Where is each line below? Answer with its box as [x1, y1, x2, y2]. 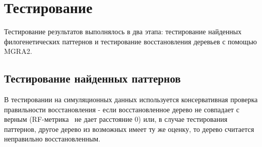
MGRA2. [4, 46, 32, 56]
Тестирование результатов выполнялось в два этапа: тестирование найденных [4, 26, 242, 37]
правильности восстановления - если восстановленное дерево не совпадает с [4, 104, 239, 114]
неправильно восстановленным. [4, 133, 101, 144]
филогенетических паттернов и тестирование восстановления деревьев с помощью [4, 36, 257, 46]
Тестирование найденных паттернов [4, 70, 181, 86]
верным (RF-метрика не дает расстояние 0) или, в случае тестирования [4, 114, 228, 124]
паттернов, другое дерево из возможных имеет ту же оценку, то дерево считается [4, 123, 254, 134]
